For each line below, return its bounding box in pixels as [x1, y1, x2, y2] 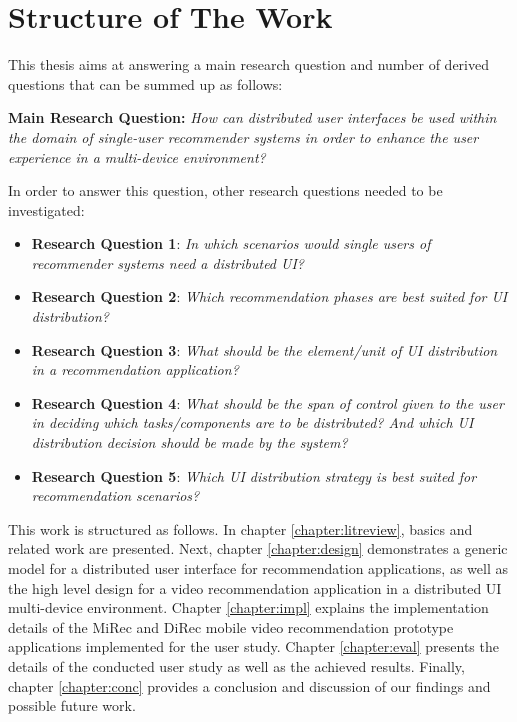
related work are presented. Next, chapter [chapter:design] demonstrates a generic [8, 538, 508, 559]
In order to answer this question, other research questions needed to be [8, 180, 443, 201]
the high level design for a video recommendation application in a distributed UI [8, 577, 502, 598]
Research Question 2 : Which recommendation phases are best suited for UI [31, 286, 508, 307]
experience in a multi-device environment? [8, 146, 266, 167]
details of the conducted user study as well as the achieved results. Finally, [8, 655, 465, 676]
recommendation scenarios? [31, 485, 200, 506]
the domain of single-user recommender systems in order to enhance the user [8, 126, 479, 147]
